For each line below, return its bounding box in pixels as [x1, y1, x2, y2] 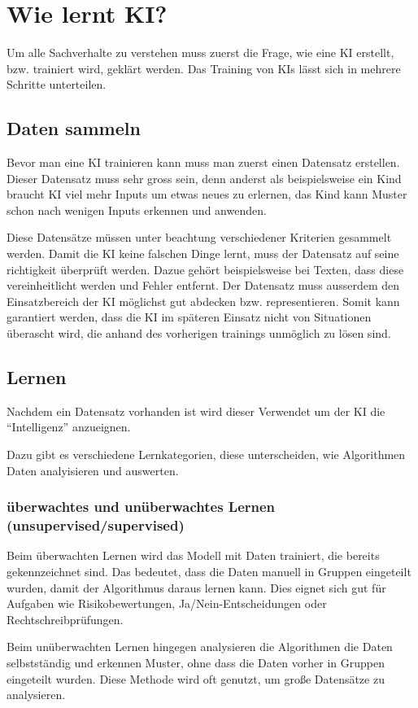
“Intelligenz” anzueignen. [7, 418, 131, 435]
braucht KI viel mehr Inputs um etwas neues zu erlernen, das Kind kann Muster [7, 186, 407, 203]
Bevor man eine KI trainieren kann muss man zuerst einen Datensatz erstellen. [7, 154, 400, 171]
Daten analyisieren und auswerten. [7, 461, 179, 479]
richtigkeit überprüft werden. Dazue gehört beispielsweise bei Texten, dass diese [7, 260, 404, 278]
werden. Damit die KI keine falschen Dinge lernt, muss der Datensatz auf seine [7, 245, 399, 262]
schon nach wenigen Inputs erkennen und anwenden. [7, 201, 267, 218]
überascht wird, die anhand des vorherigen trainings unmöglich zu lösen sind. [7, 325, 391, 342]
